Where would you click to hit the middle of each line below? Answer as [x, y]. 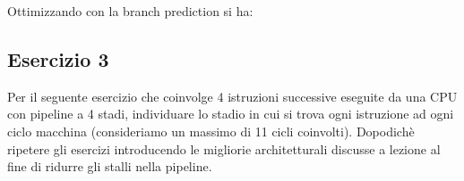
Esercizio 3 [58, 58]
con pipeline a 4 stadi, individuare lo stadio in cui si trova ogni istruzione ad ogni [231, 114]
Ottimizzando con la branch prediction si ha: [130, 11]
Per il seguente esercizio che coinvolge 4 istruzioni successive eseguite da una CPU [232, 96]
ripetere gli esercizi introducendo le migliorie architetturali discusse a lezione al [224, 148]
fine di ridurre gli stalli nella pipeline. [110, 166]
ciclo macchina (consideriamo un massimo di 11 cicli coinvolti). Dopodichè [211, 131]
